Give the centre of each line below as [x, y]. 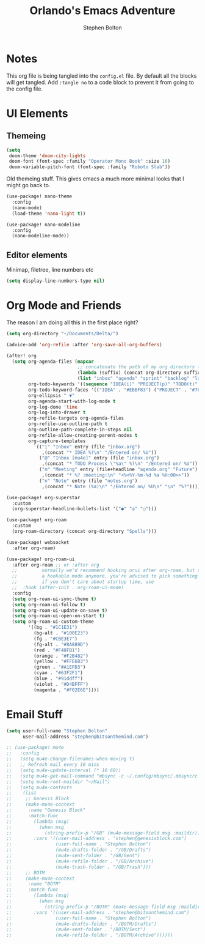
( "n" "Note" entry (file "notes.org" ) [88, 481]
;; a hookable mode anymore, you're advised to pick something [105, 576]
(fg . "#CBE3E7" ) [56, 639]
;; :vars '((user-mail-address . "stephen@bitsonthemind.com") [98, 912]
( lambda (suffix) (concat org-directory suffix [139, 373]
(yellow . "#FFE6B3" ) [61, 661]
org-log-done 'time [53, 407]
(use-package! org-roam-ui [41, 559]
